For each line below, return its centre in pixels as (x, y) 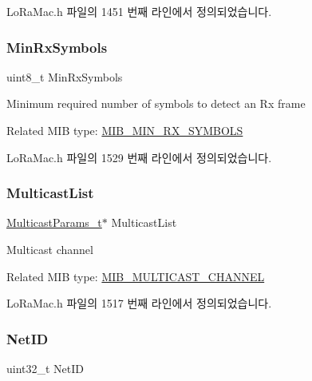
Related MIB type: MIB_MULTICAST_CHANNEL (136, 276)
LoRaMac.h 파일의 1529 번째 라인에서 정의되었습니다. (139, 157)
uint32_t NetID (45, 368)
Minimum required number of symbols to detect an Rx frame (156, 103)
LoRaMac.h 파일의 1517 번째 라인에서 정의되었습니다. (139, 303)
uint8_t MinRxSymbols (65, 76)
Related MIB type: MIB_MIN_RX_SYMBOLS (125, 130)
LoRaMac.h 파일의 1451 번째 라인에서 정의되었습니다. (139, 11)
